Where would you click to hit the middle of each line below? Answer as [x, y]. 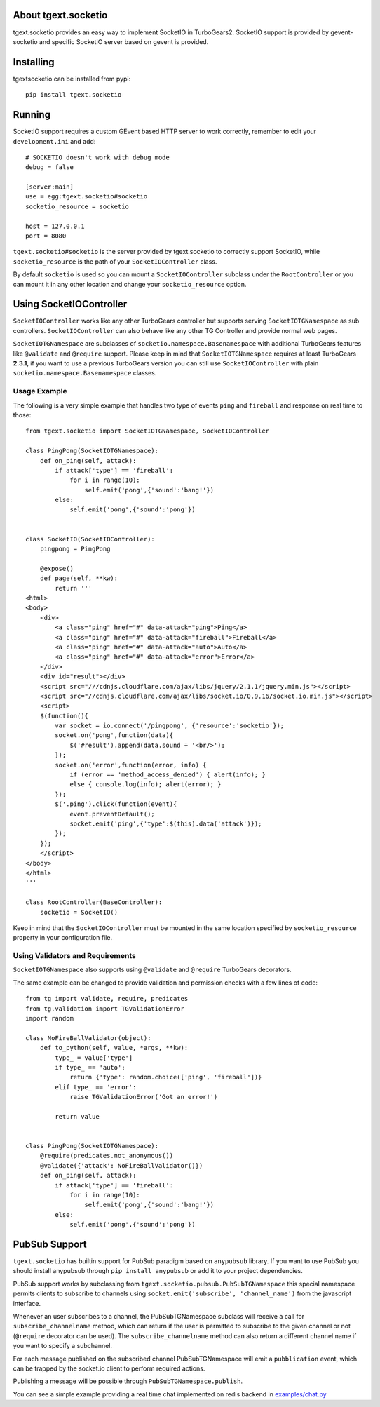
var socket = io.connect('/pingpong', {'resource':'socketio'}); [170, 726]
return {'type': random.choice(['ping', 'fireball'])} [166, 1077]
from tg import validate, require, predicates [107, 999]
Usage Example [40, 391]
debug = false [49, 167]
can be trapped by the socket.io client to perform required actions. [109, 1368]
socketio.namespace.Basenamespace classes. [85, 373]
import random [49, 1018]
